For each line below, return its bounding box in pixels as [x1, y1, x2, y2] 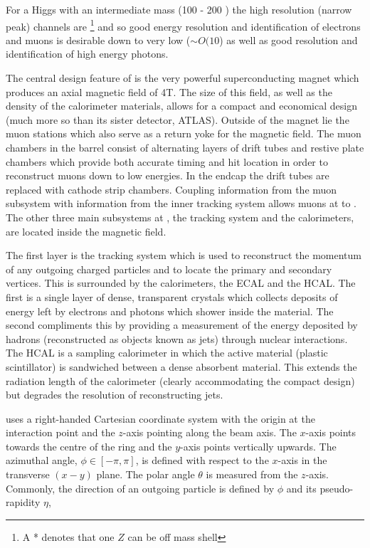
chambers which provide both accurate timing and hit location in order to [6, 154, 328, 169]
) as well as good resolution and [219, 32, 358, 47]
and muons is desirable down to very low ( [6, 32, 191, 47]
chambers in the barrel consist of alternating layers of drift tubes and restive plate [6, 140, 364, 154]
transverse [6, 467, 50, 482]
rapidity [6, 495, 41, 510]
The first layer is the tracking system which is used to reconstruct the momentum [6, 248, 361, 263]
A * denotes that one [22, 529, 115, 544]
